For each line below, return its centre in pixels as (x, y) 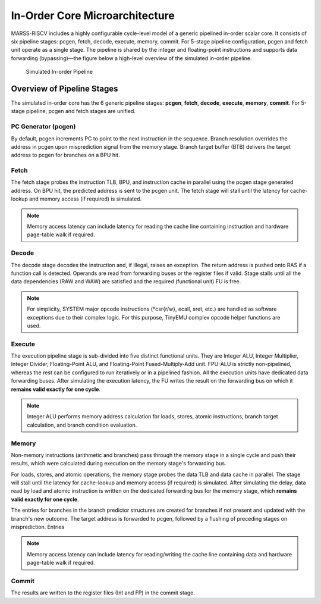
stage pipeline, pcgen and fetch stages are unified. (73, 111)
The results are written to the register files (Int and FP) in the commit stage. (103, 593)
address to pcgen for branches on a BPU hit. (65, 155)
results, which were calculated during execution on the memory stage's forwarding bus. (119, 464)
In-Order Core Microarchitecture (93, 15)
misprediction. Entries (38, 527)
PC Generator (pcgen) (43, 127)
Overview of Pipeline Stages (64, 88)
